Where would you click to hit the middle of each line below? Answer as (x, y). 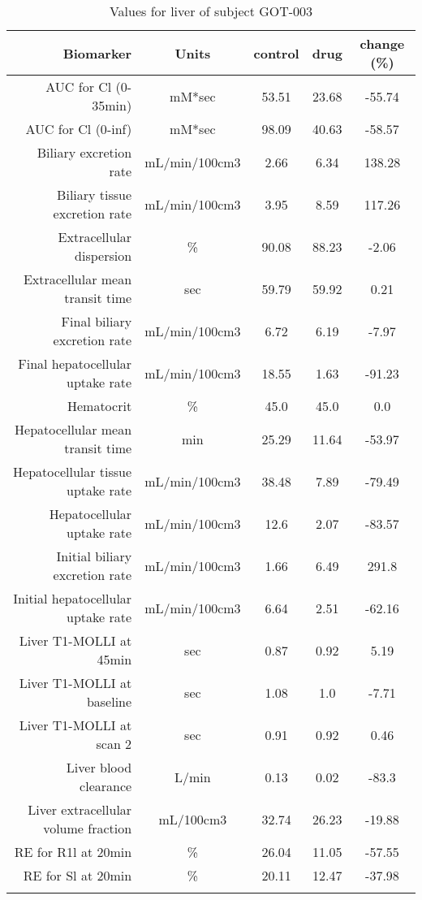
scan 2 (114, 744)
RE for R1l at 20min (73, 852)
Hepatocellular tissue (73, 472)
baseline (109, 701)
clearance (106, 786)
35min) (112, 105)
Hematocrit (99, 406)
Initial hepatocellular (73, 598)
